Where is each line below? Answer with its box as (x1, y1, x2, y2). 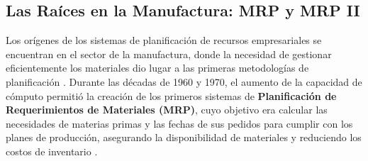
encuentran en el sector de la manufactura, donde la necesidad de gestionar (6, 46, 332, 61)
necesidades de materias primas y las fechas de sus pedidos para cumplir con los (6, 116, 353, 131)
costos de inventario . (6, 143, 98, 158)
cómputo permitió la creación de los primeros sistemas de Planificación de (6, 88, 337, 103)
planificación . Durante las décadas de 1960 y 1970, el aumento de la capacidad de (6, 74, 362, 89)
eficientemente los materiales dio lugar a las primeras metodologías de (6, 60, 309, 75)
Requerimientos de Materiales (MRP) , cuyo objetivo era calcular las (6, 102, 328, 117)
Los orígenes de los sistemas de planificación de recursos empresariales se (6, 33, 322, 48)
